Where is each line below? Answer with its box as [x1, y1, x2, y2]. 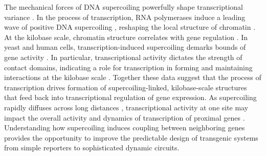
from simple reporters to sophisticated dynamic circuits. [4, 142, 180, 153]
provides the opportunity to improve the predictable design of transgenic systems [4, 132, 258, 143]
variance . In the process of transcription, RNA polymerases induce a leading [4, 11, 246, 22]
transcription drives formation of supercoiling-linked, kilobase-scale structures [4, 82, 247, 92]
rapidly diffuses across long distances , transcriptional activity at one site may [4, 102, 249, 112]
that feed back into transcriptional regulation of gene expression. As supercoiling [4, 92, 257, 103]
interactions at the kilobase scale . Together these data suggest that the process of [4, 72, 261, 83]
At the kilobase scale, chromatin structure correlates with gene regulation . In [4, 31, 248, 42]
